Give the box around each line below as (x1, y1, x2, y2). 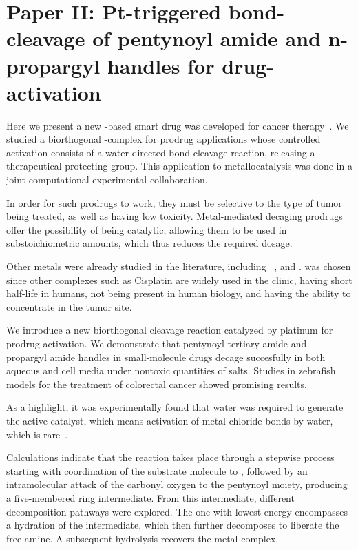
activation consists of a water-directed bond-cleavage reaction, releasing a (6, 145, 315, 159)
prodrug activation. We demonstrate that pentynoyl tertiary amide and (6, 336, 307, 350)
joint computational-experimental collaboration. (6, 172, 208, 187)
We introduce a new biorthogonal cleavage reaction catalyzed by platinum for (6, 323, 333, 337)
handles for (107, 51, 215, 79)
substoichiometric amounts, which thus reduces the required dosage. (6, 236, 293, 250)
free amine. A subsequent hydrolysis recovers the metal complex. (6, 531, 279, 545)
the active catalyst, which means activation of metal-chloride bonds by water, (6, 413, 333, 427)
